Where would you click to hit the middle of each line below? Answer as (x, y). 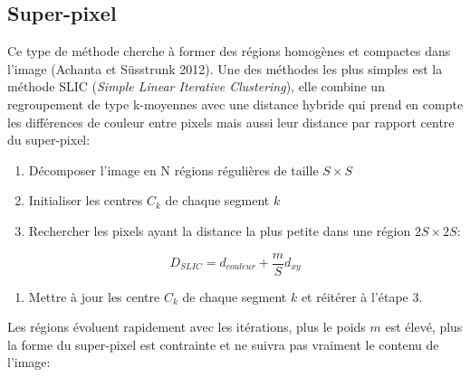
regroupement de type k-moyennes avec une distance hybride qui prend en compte (235, 104)
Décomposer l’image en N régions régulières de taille (173, 170)
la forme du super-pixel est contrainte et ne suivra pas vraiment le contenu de (223, 344)
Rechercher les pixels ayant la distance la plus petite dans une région (220, 230)
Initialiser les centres (86, 200)
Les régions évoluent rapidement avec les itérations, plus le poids (187, 327)
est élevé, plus (424, 327)
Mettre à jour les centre (94, 296)
